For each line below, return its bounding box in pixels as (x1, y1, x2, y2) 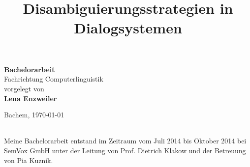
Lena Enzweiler (4, 93, 57, 103)
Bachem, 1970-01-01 (4, 110, 64, 120)
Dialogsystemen (74, 17, 182, 37)
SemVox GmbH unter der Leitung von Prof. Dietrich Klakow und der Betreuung (4, 145, 246, 155)
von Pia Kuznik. (4, 155, 53, 165)
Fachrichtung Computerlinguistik (4, 74, 103, 84)
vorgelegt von (4, 83, 44, 93)
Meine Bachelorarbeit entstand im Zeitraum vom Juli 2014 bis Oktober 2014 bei (4, 136, 247, 146)
